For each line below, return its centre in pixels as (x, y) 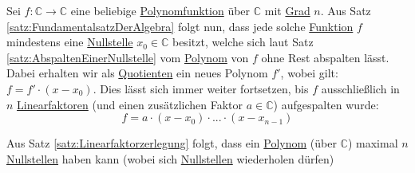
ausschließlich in (360, 88)
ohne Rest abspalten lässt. (325, 57)
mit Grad (287, 10)
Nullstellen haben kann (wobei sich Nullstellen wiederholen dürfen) (170, 158)
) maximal (373, 143)
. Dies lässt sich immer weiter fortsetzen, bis (201, 88)
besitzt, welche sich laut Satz (243, 42)
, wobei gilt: (309, 73)
